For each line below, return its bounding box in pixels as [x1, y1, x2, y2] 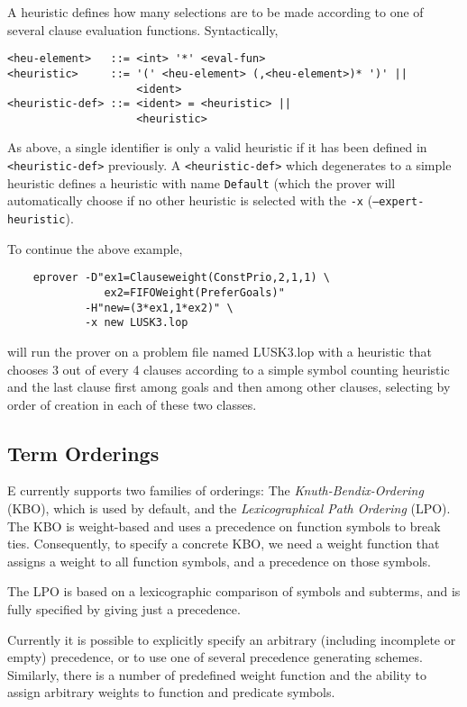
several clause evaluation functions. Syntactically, [7, 20, 279, 39]
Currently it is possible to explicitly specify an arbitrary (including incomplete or [7, 630, 456, 648]
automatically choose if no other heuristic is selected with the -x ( [7, 191, 373, 210]
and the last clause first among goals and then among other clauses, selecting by [7, 377, 451, 396]
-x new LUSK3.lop [84, 316, 188, 330]
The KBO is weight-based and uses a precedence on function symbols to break [7, 516, 441, 535]
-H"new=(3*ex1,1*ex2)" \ [84, 301, 233, 314]
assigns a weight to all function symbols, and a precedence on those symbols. [7, 551, 432, 570]
